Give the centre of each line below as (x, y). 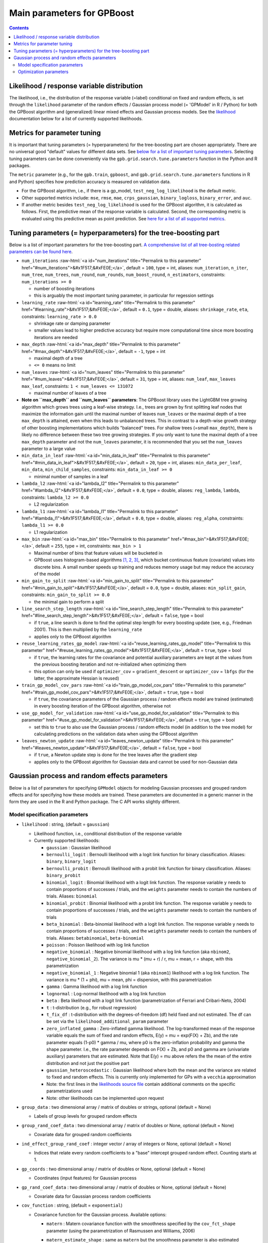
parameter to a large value (48, 449)
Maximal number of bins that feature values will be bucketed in (98, 553)
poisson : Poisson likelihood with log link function (98, 945)
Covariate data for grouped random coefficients (83, 1135)
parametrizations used (69, 1091)
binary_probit (64, 876)
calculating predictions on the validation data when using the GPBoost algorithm (116, 734)
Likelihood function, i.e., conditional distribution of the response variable (108, 833)
